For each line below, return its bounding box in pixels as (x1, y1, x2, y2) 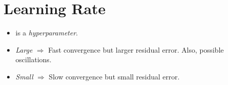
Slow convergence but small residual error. (49, 71, 180, 81)
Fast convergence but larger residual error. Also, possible (48, 44, 224, 55)
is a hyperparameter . (15, 27, 78, 38)
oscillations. (15, 54, 52, 65)
